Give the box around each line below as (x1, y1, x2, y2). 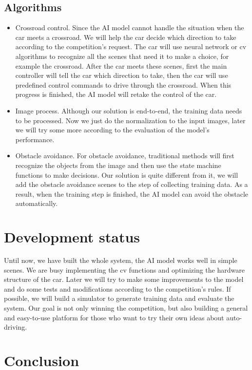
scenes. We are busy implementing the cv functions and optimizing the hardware (4, 264, 245, 275)
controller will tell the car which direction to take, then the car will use (15, 70, 228, 80)
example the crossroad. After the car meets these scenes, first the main (15, 60, 227, 71)
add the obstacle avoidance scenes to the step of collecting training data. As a (15, 179, 248, 189)
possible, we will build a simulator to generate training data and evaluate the (4, 293, 234, 303)
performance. (15, 134, 55, 144)
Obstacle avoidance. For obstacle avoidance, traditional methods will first (15, 150, 234, 161)
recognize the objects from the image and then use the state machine (15, 160, 221, 170)
